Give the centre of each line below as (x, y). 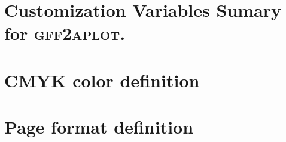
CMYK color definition (102, 80)
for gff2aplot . (65, 33)
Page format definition (99, 127)
